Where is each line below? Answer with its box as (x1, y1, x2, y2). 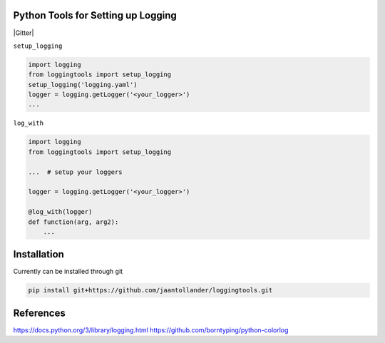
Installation (13, 248, 64, 260)
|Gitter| (13, 29, 34, 37)
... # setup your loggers (28, 168, 123, 176)
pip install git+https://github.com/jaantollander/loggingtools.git (28, 286, 273, 295)
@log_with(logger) (28, 208, 93, 216)
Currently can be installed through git (13, 267, 123, 276)
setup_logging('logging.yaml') (28, 81, 138, 88)
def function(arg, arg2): (28, 217, 119, 226)
